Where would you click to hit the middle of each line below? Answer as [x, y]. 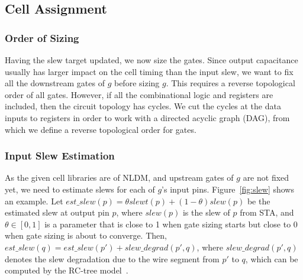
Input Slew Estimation [60, 156]
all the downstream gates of [55, 83]
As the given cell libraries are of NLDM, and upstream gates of [119, 178]
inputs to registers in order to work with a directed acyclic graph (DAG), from [147, 117]
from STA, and [267, 212]
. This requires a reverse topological [231, 83]
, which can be [272, 258]
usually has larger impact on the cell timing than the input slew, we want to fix [149, 71]
